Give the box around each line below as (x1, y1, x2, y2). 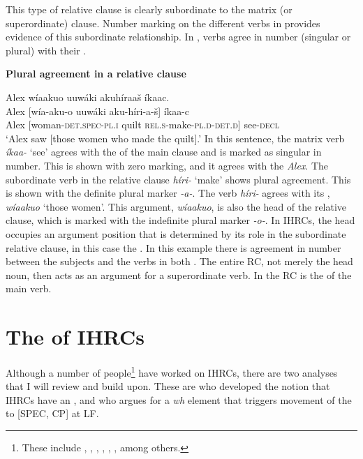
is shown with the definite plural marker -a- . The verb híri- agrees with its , (6, 186, 330, 200)
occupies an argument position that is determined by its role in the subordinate (6, 226, 346, 241)
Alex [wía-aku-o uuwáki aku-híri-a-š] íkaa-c (6, 103, 190, 118)
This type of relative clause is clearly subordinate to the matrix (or (6, 2, 292, 16)
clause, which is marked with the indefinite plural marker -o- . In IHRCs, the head (6, 213, 355, 227)
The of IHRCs (6, 322, 145, 351)
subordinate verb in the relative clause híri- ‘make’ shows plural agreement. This (6, 172, 351, 186)
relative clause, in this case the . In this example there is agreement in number (6, 240, 341, 255)
